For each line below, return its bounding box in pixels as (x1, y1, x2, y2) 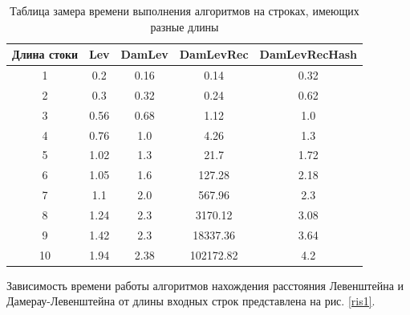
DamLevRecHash (259, 46, 358, 63)
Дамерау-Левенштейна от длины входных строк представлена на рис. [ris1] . (6, 292, 375, 309)
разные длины (150, 18, 219, 35)
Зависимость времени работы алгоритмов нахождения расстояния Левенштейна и (6, 276, 404, 293)
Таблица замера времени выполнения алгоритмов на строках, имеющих (10, 2, 359, 18)
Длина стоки (12, 46, 79, 63)
